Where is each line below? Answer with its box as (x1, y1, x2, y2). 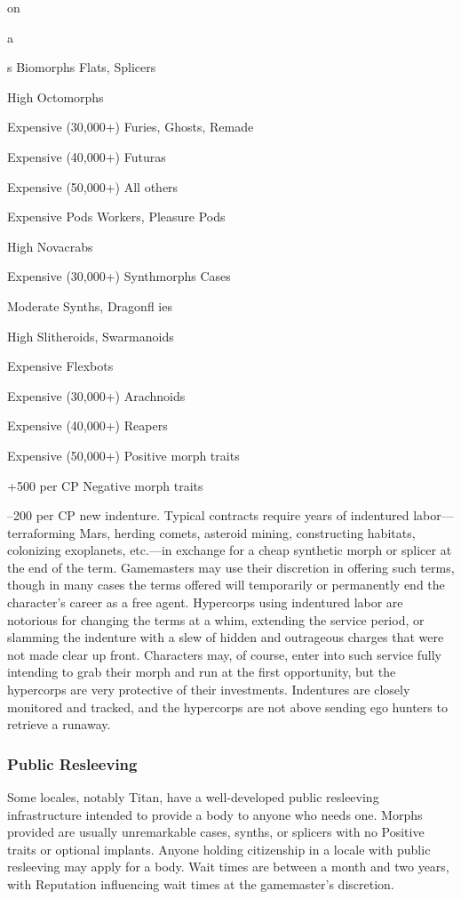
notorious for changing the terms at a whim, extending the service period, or (7, 610, 425, 629)
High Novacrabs (7, 237, 93, 255)
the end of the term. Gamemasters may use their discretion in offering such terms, (7, 558, 455, 576)
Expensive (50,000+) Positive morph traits (7, 445, 240, 464)
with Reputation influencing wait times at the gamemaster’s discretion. (7, 875, 394, 893)
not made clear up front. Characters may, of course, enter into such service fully (7, 645, 442, 663)
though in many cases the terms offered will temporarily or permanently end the (7, 575, 445, 594)
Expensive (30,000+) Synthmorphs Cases (7, 267, 231, 285)
